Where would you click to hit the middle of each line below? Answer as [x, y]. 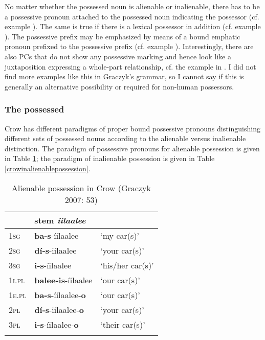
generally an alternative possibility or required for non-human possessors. [119, 86]
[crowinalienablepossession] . [48, 168]
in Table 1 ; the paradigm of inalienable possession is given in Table [110, 158]
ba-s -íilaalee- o [60, 294]
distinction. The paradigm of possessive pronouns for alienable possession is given [132, 148]
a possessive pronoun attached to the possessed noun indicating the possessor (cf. [132, 16]
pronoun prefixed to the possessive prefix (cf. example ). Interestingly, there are [129, 46]
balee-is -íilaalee [63, 280]
